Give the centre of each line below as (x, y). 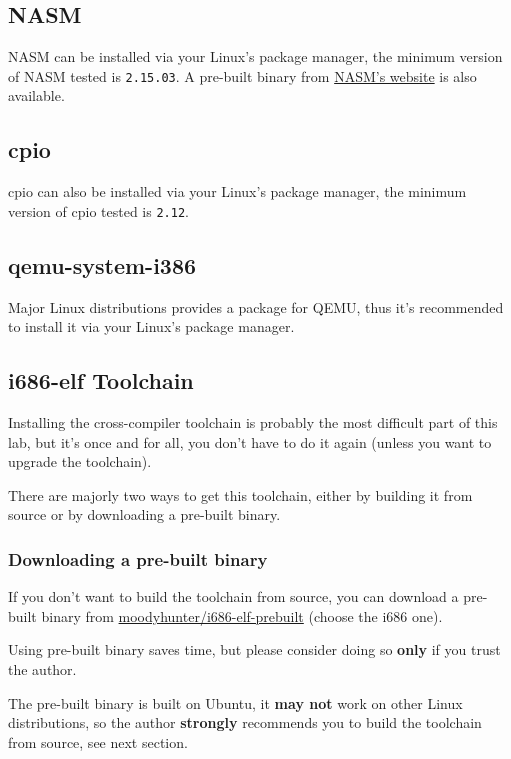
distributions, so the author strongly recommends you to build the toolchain (245, 722)
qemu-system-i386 (102, 264)
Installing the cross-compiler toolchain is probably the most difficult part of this (253, 422)
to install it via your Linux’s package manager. (151, 326)
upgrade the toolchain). (80, 461)
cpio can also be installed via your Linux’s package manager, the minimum (237, 191)
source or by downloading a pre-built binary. (144, 514)
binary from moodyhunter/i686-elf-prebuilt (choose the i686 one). (242, 615)
